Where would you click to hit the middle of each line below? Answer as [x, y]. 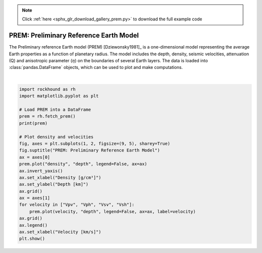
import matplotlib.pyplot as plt [59, 96]
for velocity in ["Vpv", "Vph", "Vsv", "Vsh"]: [77, 205]
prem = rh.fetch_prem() [48, 116]
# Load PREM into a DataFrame [55, 110]
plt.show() [32, 239]
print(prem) [33, 123]
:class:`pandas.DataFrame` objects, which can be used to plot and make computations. [96, 67]
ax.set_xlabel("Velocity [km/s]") [60, 232]
